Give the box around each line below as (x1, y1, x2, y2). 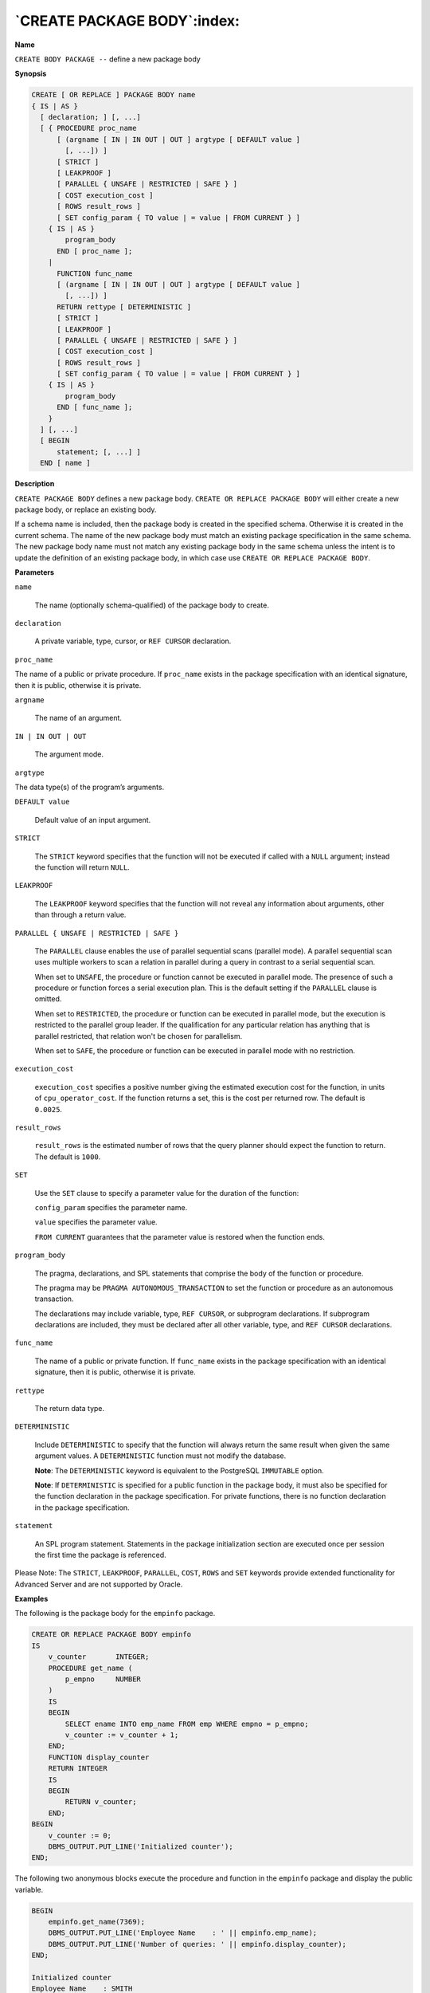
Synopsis (14, 69, 47, 79)
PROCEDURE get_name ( (48, 1663, 133, 1673)
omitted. (34, 994, 62, 1004)
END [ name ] (40, 458, 91, 468)
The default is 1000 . (34, 1152, 101, 1162)
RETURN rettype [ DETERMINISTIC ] (57, 302, 191, 311)
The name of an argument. (34, 713, 123, 723)
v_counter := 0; (48, 1830, 111, 1840)
